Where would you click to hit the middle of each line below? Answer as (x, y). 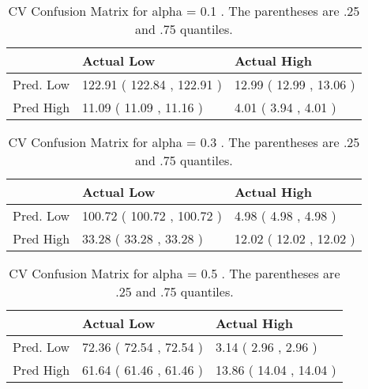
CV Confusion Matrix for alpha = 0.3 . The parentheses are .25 (184, 142)
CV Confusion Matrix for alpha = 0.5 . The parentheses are (175, 273)
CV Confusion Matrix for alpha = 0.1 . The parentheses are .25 (184, 11)
